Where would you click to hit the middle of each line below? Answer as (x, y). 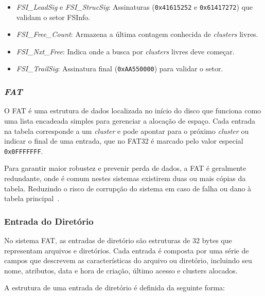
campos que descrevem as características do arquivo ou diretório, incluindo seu (128, 260)
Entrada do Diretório (49, 221)
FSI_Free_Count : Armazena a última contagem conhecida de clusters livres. (137, 34)
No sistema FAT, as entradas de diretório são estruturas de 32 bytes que (118, 240)
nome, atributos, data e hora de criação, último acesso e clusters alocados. (121, 270)
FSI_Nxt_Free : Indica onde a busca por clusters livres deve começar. (125, 51)
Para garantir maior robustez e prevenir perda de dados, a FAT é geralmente (125, 168)
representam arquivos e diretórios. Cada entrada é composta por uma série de (127, 250)
